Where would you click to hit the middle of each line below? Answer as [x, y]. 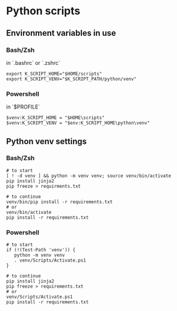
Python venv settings [47, 141]
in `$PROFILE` [23, 107]
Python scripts [43, 11]
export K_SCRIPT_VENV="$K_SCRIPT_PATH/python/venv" [71, 79]
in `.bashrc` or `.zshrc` [33, 63]
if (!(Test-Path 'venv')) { [41, 250]
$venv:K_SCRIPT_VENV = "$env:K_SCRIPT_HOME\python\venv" [78, 123]
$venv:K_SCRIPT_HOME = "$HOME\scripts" [56, 118]
